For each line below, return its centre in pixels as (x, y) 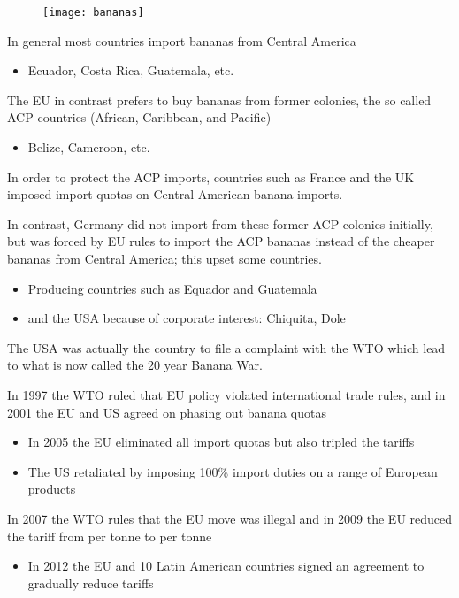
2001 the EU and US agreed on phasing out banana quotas (167, 412)
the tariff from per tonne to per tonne (110, 536)
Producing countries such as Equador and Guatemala (172, 288)
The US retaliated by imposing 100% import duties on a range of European (233, 471)
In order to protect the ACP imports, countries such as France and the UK (211, 176)
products (52, 489)
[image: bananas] (93, 12)
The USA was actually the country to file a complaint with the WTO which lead (226, 347)
